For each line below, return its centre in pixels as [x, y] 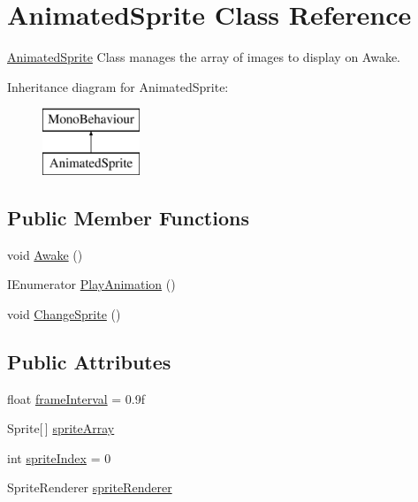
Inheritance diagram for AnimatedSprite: [118, 86]
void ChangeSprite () [64, 313]
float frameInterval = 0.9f [76, 398]
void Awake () [45, 254]
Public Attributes [89, 361]
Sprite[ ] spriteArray [61, 428]
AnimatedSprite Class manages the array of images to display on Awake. [204, 57]
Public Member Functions [128, 217]
